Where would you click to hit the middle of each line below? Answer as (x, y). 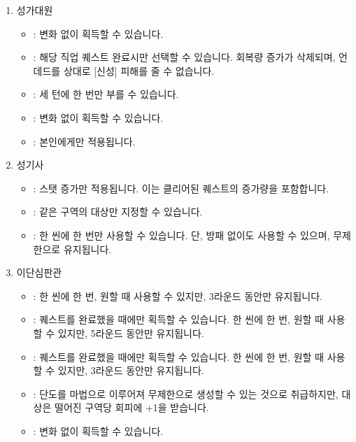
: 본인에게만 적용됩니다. (84, 141)
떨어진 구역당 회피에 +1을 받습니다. (132, 407)
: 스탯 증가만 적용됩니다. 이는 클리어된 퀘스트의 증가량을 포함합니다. (181, 188)
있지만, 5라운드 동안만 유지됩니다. (131, 333)
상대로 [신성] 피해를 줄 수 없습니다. (139, 70)
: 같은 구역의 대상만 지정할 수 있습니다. (118, 212)
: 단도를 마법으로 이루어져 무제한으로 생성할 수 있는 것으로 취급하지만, (186, 393)
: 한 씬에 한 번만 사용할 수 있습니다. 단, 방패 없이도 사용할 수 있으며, (181, 235)
